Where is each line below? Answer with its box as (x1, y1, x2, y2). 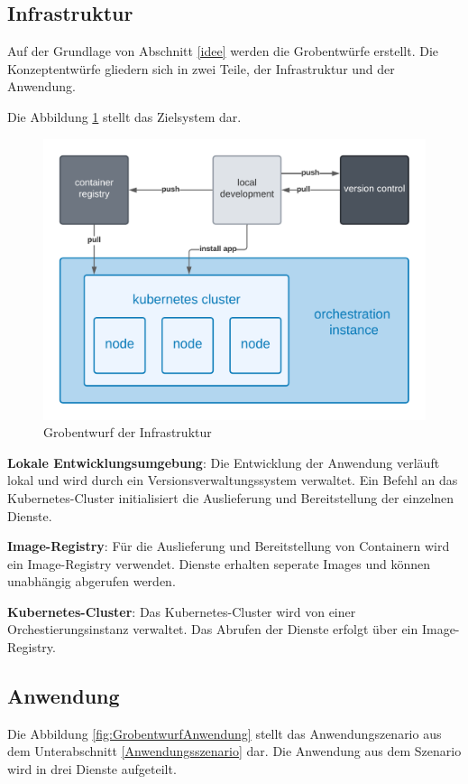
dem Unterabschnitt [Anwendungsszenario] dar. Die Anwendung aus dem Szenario (7, 742, 462, 761)
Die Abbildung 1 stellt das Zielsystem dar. (7, 107, 242, 126)
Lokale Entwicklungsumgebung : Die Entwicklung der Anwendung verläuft (7, 453, 440, 471)
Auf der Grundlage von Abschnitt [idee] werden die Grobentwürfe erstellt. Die (7, 42, 438, 61)
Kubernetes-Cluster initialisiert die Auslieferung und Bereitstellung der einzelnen (7, 488, 454, 507)
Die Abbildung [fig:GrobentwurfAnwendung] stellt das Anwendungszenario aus (7, 723, 442, 742)
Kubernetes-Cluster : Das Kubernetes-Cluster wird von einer (7, 602, 356, 621)
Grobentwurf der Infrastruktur (43, 423, 212, 442)
